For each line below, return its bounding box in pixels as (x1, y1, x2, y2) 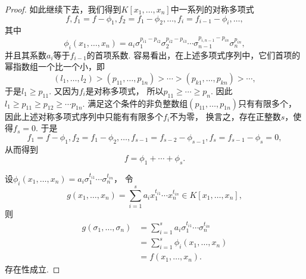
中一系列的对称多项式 (170, 3, 254, 15)
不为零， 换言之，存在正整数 (170, 110, 281, 122)
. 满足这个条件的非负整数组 (82, 97, 188, 109)
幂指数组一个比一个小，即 (5, 60, 105, 73)
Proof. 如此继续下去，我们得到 (5, 3, 121, 15)
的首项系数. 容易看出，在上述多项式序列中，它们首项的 (86, 48, 301, 61)
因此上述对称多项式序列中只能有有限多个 (5, 110, 163, 122)
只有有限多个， (238, 97, 297, 109)
